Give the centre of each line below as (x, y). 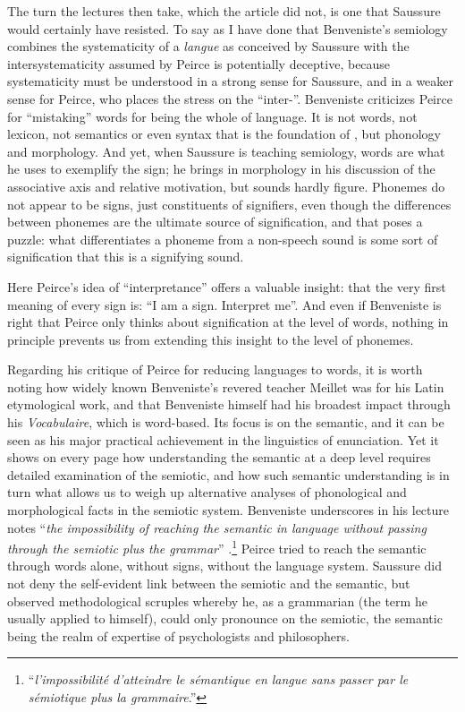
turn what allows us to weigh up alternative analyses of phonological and (207, 492)
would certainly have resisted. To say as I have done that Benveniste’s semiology (228, 28)
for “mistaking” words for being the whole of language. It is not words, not (212, 116)
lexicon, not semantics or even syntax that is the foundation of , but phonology (224, 134)
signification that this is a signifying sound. (126, 257)
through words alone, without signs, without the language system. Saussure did (225, 566)
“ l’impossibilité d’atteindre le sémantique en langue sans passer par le (218, 679)
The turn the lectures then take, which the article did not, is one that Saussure (224, 11)
